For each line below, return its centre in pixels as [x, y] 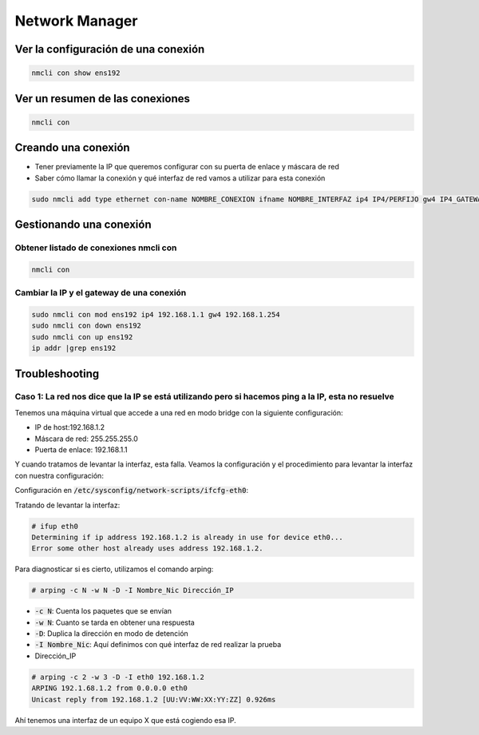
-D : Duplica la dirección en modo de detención [112, 634]
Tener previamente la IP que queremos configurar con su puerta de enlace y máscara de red [187, 167]
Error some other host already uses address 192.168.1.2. [147, 548]
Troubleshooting [57, 373]
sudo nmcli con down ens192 [86, 326]
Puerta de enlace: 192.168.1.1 [81, 450]
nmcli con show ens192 [76, 73]
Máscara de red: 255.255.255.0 [87, 439]
